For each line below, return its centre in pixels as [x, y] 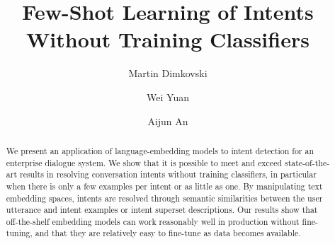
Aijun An [168, 121]
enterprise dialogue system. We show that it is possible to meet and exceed [144, 162]
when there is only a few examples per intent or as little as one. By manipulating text [164, 186]
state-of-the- [307, 162]
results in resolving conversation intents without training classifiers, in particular [168, 174]
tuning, [19, 233]
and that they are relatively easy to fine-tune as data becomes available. [168, 233]
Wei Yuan [168, 97]
